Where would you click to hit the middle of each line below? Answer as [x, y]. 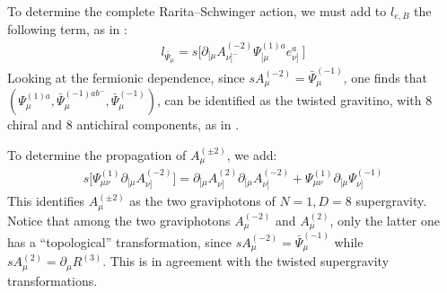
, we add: [252, 154]
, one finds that [386, 77]
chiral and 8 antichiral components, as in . [123, 124]
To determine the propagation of [97, 154]
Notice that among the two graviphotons [119, 220]
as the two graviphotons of [202, 201]
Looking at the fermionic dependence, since [126, 77]
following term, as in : [67, 29]
